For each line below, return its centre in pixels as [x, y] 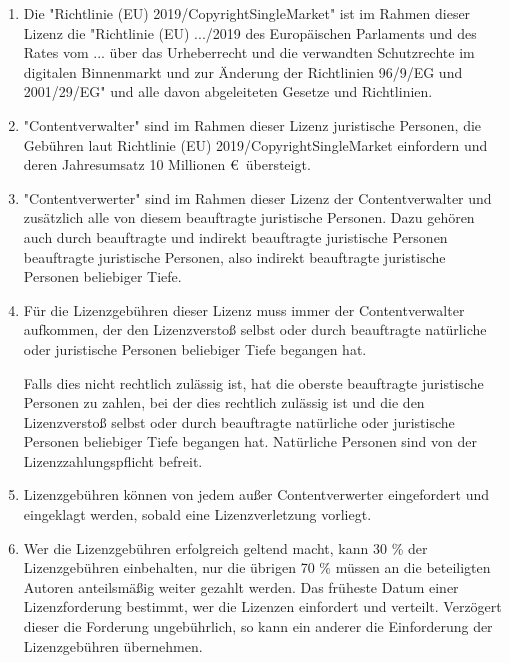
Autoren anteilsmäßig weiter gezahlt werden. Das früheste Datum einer [241, 586]
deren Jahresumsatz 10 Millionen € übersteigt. [167, 164]
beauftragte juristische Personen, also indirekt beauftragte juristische [234, 256]
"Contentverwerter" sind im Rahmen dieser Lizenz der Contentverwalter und [257, 197]
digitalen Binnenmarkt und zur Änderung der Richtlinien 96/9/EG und [243, 71]
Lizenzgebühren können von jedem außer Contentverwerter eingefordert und [256, 494]
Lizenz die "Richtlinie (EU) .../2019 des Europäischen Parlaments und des [250, 32]
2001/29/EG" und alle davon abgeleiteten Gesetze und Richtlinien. [228, 91]
